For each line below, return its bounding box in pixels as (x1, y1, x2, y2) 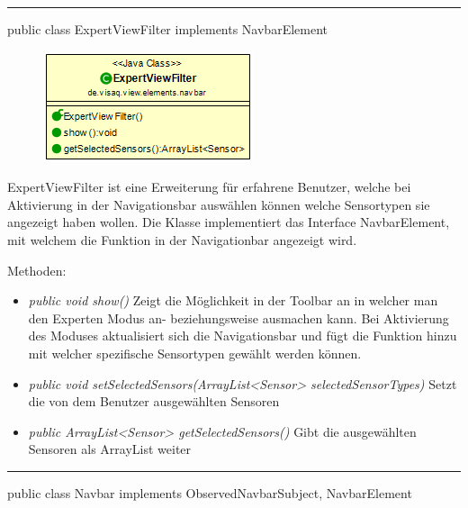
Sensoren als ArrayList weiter (28, 440, 192, 458)
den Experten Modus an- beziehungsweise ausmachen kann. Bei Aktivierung (28, 308, 449, 327)
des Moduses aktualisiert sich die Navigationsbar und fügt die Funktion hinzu (28, 326, 457, 345)
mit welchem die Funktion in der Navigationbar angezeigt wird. (7, 230, 357, 249)
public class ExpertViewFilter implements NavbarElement (7, 20, 328, 38)
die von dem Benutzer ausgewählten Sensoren (28, 392, 280, 411)
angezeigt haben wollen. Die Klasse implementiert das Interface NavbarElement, (7, 213, 450, 231)
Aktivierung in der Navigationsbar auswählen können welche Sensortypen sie (7, 195, 430, 213)
